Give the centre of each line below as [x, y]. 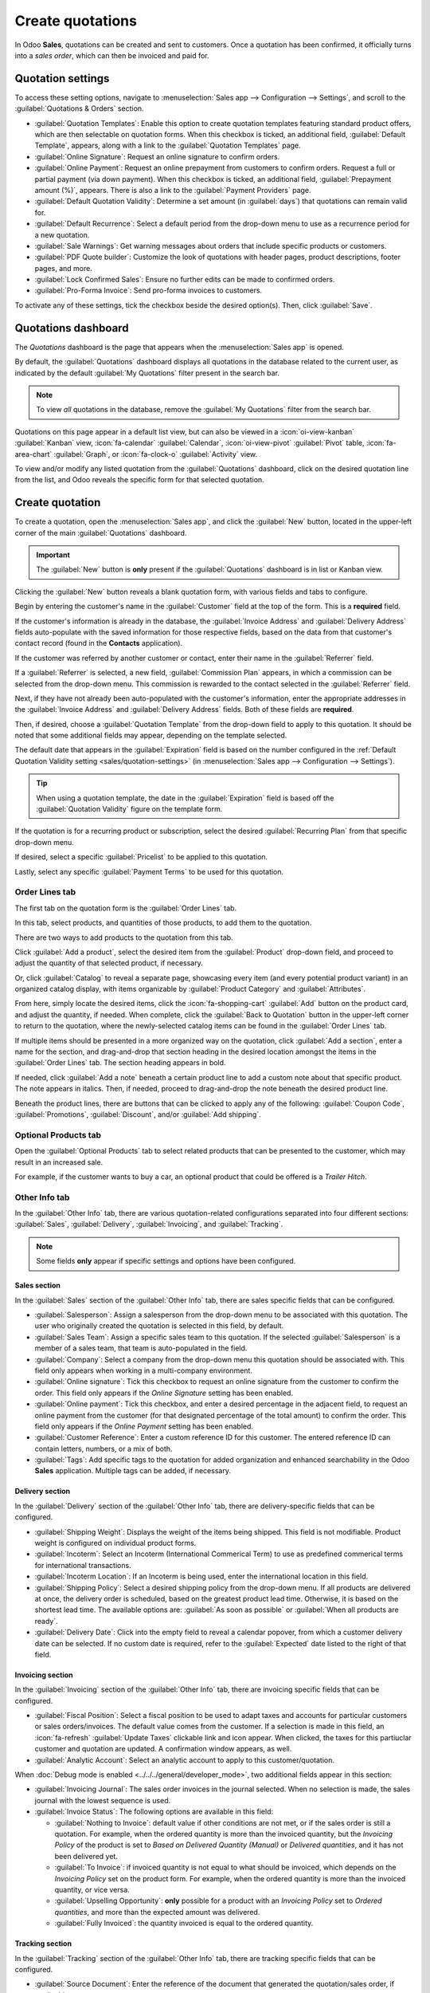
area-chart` [33, 454]
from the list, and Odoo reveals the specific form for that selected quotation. [139, 480]
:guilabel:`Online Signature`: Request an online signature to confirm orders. [157, 156]
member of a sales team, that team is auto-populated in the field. [141, 1348]
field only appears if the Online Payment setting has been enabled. [144, 1426]
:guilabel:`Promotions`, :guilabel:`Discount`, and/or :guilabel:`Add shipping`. [138, 1114]
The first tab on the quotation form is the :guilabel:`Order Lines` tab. [126, 908]
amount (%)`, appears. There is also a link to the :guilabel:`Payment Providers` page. [173, 190]
